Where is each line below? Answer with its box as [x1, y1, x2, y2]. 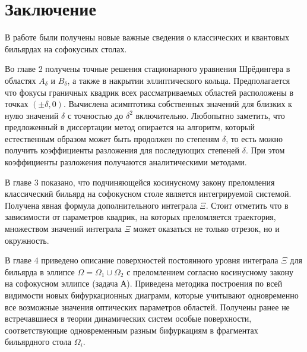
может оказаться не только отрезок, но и [133, 222, 280, 235]
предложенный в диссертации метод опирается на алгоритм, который [5, 121, 255, 133]
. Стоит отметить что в [205, 199, 289, 211]
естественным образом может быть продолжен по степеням [5, 132, 220, 144]
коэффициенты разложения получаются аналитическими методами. [5, 156, 247, 168]
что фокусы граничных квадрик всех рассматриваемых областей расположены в [5, 86, 293, 98]
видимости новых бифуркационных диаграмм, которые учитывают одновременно [5, 289, 299, 301]
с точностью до [67, 109, 124, 121]
